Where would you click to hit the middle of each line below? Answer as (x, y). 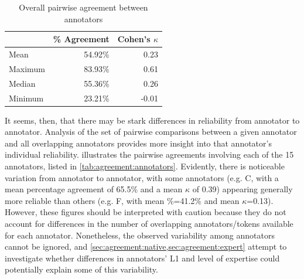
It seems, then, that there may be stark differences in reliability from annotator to (152, 120)
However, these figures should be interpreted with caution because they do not (146, 212)
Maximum (27, 68)
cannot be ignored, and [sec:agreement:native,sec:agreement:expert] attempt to (146, 246)
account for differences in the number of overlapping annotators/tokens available (149, 223)
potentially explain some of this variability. (81, 269)
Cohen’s (134, 39)
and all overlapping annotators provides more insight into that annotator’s (138, 143)
